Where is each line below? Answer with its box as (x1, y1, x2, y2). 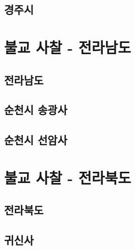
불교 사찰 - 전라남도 (4, 36, 131, 57)
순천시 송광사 (4, 102, 67, 118)
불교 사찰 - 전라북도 (4, 167, 131, 188)
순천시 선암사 (4, 132, 67, 148)
